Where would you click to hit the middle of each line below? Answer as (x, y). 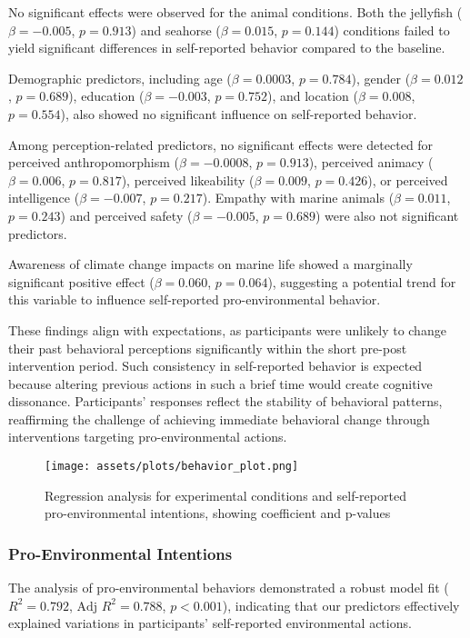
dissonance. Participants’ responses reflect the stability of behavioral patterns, (225, 401)
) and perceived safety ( (126, 215)
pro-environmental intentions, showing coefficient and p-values (218, 513)
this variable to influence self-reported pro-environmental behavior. (195, 299)
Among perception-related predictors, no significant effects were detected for (221, 144)
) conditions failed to (392, 30)
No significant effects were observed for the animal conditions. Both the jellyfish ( (235, 12)
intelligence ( (44, 198)
